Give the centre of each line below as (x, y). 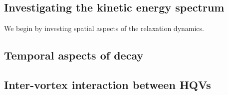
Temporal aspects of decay (74, 55)
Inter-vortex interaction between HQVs (108, 84)
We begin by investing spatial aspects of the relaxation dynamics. (104, 28)
